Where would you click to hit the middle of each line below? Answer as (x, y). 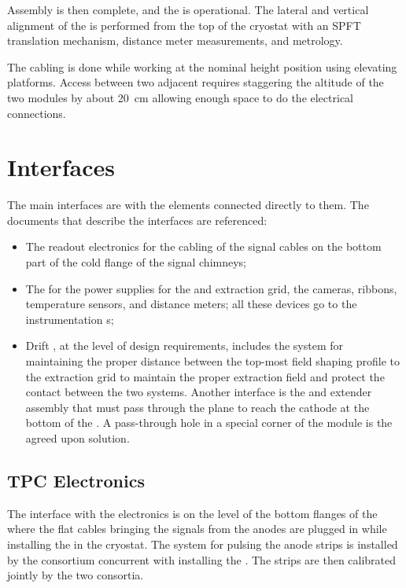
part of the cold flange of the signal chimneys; (136, 262)
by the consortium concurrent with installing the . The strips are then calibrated (202, 559)
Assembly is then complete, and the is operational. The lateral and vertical (188, 9)
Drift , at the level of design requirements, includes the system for (185, 345)
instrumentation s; (70, 319)
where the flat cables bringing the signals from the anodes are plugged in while (197, 529)
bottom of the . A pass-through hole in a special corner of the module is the (209, 423)
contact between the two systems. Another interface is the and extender (199, 392)
